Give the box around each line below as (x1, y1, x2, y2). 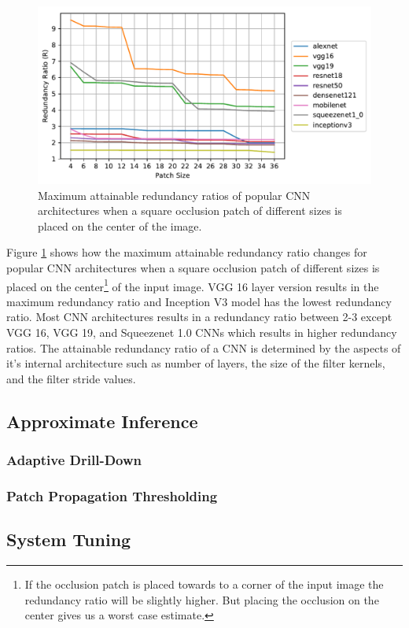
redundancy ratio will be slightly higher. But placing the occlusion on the (24, 591, 379, 608)
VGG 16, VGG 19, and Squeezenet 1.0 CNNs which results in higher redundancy (6, 324, 397, 341)
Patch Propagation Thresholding (6, 486, 218, 505)
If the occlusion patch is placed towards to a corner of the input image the (24, 576, 384, 593)
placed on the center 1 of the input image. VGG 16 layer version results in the (6, 275, 379, 294)
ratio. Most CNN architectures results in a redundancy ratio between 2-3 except (6, 308, 392, 325)
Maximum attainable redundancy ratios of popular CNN (38, 187, 311, 203)
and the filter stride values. (6, 370, 136, 386)
